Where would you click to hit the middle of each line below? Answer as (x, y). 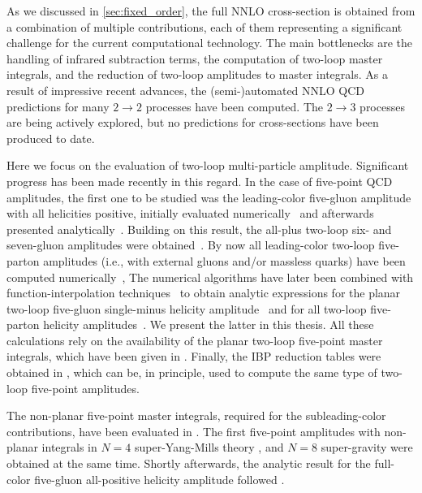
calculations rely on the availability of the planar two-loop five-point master (195, 340)
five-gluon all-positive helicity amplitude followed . (159, 479)
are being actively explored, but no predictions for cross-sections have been (193, 122)
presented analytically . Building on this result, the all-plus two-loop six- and (199, 229)
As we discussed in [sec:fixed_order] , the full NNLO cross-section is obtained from (211, 11)
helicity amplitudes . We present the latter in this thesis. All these (209, 324)
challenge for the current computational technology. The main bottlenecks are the (209, 43)
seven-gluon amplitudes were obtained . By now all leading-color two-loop (191, 245)
